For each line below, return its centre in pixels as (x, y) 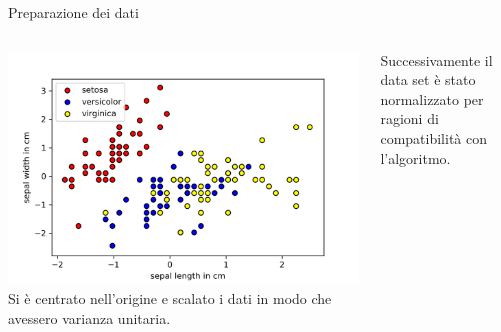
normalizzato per (432, 98)
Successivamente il (436, 59)
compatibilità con (433, 137)
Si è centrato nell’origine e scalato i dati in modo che (170, 298)
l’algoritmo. (415, 157)
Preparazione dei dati (73, 12)
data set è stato (428, 79)
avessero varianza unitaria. (89, 317)
